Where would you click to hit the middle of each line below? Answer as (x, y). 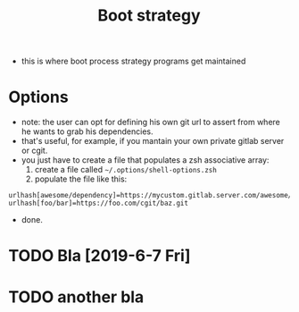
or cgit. (34, 151)
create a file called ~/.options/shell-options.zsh (126, 170)
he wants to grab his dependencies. (87, 131)
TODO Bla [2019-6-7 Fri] (100, 256)
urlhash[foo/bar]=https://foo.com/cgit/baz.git (99, 203)
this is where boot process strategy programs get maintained (133, 61)
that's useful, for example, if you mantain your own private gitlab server (153, 141)
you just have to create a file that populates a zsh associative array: (145, 160)
